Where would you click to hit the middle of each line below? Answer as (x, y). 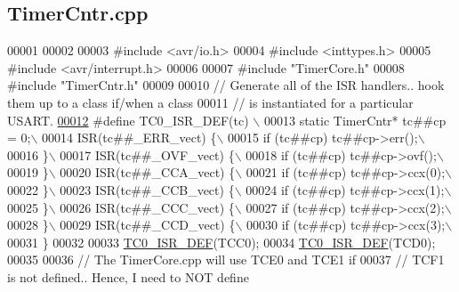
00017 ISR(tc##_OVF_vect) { (147, 154)
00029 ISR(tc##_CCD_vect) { (148, 225)
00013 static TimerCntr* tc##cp (355, 120)
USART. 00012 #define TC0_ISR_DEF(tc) (128, 120)
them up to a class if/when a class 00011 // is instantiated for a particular (210, 102)
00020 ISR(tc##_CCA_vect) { (148, 172)
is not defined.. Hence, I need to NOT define (128, 276)
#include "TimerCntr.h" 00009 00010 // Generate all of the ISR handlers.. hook (226, 85)
